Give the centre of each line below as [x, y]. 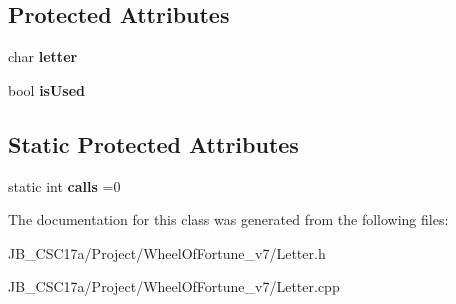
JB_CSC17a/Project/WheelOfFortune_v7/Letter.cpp [174, 286]
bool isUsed [47, 89]
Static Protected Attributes [153, 143]
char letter [43, 56]
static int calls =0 [64, 185]
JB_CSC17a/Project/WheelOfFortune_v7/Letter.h [167, 252]
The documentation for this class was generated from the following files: [228, 219]
